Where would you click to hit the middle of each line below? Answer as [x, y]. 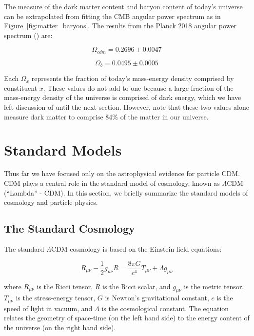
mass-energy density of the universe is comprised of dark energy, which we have [123, 97]
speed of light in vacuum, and [48, 308]
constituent [21, 88]
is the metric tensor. [214, 286]
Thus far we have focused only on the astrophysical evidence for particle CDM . [122, 173]
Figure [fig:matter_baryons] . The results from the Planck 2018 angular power [120, 26]
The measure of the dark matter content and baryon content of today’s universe [123, 6]
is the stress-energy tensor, [56, 298]
